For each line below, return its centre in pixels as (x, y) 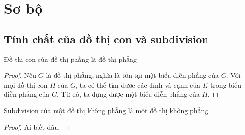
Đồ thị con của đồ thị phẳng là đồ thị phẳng (70, 59)
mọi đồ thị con (26, 84)
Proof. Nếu (20, 75)
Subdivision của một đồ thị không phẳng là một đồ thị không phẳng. (107, 110)
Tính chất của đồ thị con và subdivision (106, 38)
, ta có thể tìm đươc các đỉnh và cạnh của (138, 84)
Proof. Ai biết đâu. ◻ (37, 127)
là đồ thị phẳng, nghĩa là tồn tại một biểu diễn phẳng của (132, 75)
